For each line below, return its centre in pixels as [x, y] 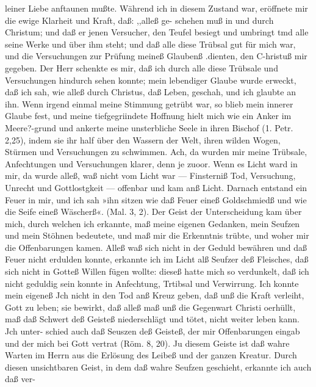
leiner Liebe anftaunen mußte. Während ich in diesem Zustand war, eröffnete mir [156, 8]
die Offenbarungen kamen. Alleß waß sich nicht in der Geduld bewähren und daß [156, 247]
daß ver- [20, 379]
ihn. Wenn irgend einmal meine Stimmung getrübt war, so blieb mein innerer [149, 103]
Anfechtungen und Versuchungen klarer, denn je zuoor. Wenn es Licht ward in [151, 163]
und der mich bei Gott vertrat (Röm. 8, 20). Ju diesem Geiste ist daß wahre [147, 343]
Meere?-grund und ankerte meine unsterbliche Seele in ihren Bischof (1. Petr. [149, 127]
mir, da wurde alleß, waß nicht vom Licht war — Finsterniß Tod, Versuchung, [150, 175]
